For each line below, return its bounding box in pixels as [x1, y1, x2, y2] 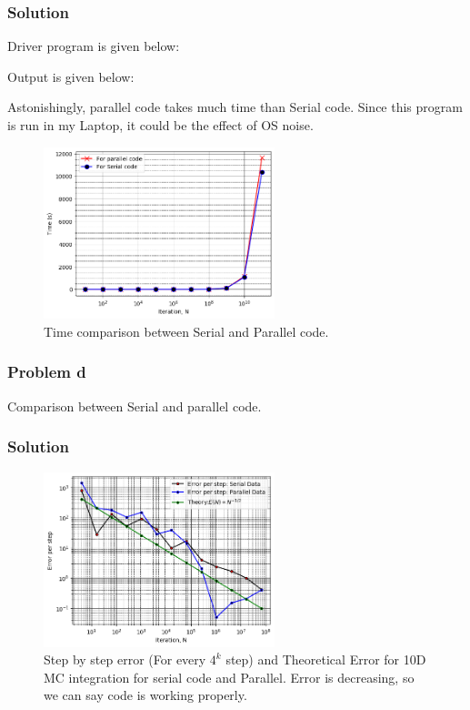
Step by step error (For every [44, 650, 206, 669]
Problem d [7, 360, 86, 383]
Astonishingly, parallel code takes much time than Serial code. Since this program [7, 97, 463, 117]
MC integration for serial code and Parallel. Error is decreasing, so [44, 667, 415, 686]
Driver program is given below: [7, 36, 180, 56]
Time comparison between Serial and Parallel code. [44, 321, 329, 340]
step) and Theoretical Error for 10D [225, 650, 426, 669]
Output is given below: [7, 66, 135, 86]
